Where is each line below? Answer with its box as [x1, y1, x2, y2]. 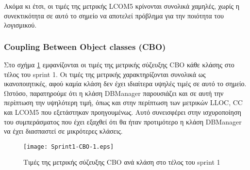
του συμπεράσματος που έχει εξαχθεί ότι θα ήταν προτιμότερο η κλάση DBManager [4, 116, 242, 126]
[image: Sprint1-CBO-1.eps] [23, 143, 114, 150]
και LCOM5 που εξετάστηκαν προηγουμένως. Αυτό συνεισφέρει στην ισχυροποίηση [4, 107, 241, 117]
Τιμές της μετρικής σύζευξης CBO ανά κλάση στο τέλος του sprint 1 [23, 157, 220, 167]
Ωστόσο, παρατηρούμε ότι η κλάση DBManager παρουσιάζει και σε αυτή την [4, 88, 224, 98]
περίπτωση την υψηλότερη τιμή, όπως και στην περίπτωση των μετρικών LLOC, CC [4, 97, 243, 108]
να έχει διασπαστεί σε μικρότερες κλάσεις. [4, 126, 123, 136]
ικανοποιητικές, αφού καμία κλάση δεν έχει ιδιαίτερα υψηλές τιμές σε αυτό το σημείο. [4, 78, 247, 89]
